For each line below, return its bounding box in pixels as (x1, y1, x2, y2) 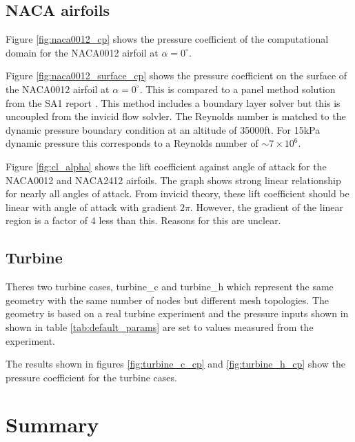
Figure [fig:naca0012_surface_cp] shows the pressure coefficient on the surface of (6, 68, 347, 83)
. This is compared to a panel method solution (139, 81, 336, 96)
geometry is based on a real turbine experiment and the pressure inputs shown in (6, 306, 349, 321)
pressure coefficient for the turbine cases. (6, 370, 177, 384)
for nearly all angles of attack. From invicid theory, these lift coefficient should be (6, 186, 349, 201)
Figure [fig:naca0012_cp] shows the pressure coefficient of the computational (6, 32, 329, 46)
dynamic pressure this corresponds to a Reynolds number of (6, 136, 258, 150)
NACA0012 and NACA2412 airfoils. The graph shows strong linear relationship (6, 172, 341, 187)
